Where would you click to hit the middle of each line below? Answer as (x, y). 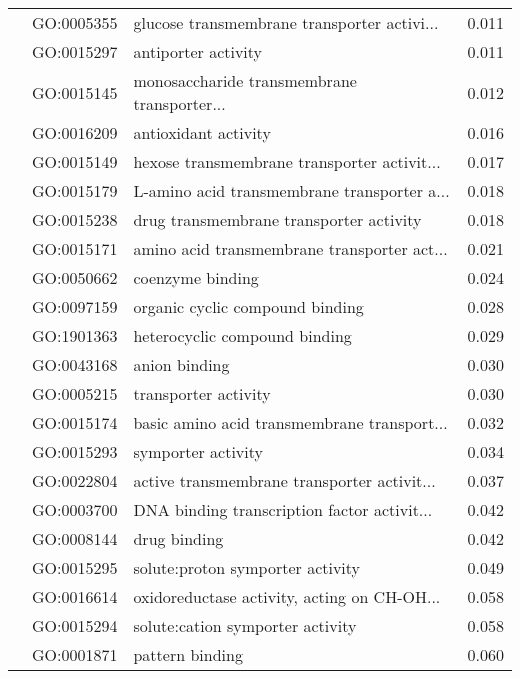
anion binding (181, 364)
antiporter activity (198, 51)
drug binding (178, 538)
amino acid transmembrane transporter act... (290, 248)
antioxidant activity (202, 132)
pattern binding (188, 654)
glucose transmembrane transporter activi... (286, 22)
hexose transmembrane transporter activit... (287, 161)
